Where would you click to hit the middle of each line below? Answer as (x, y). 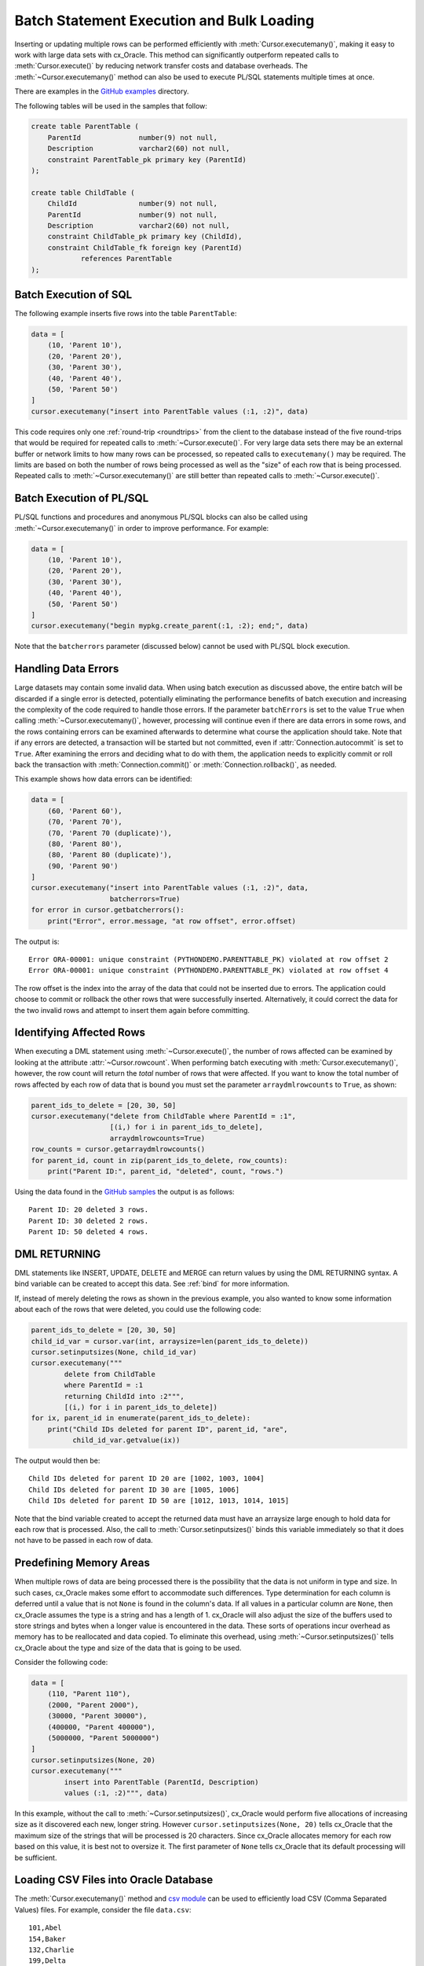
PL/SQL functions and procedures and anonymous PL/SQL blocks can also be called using (161, 517)
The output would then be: (57, 1461)
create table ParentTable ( (85, 127)
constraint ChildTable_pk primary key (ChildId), (145, 237)
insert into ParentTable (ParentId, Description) (161, 1782)
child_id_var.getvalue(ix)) (126, 1440)
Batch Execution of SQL (73, 295)
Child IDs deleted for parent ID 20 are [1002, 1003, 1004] (146, 1479)
